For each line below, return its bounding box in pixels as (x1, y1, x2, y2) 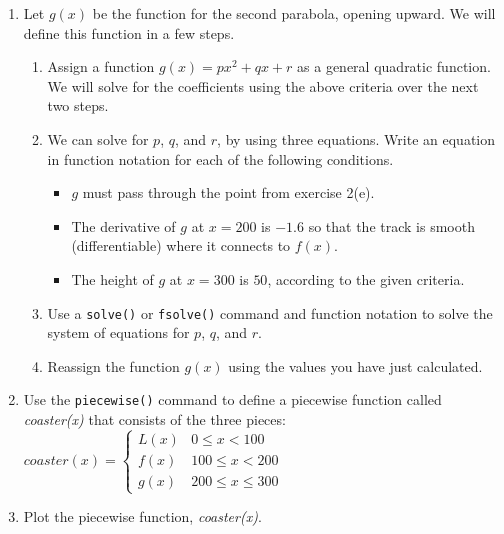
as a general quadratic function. (297, 56, 491, 77)
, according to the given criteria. (267, 268, 465, 289)
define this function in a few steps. (23, 22, 235, 43)
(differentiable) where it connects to (71, 235, 291, 256)
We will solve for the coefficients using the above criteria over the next (47, 75, 479, 96)
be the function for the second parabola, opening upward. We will (92, 3, 496, 23)
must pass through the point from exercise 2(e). (82, 182, 375, 203)
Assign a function (47, 56, 155, 77)
